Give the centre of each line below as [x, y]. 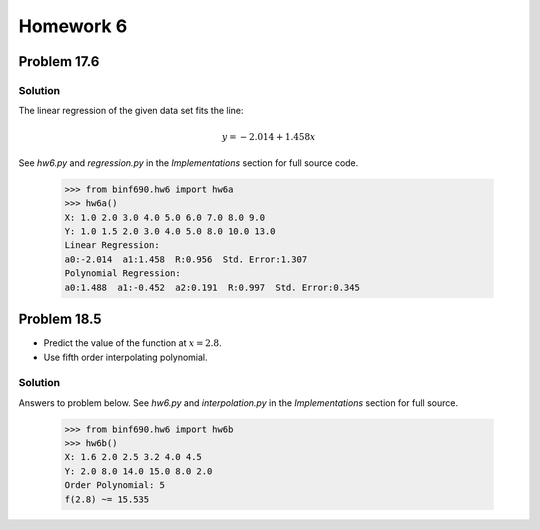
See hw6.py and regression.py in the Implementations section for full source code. [188, 162]
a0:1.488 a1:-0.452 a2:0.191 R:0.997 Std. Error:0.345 [212, 287]
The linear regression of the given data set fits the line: [131, 111]
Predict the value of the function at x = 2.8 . [132, 343]
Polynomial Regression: [123, 273]
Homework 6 [73, 26]
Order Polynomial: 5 [114, 485]
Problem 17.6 [59, 61]
